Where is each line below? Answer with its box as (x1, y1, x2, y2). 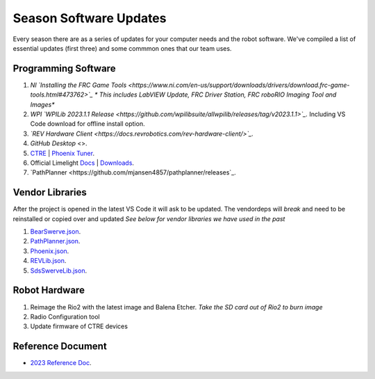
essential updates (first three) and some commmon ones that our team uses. (12, 44, 232, 52)
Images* (30, 100, 55, 108)
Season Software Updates (12, 10, 167, 26)
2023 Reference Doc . (30, 359, 92, 367)
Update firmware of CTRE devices (30, 322, 128, 330)
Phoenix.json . (30, 247, 69, 255)
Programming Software (12, 63, 116, 74)
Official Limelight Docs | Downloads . (30, 159, 135, 167)
